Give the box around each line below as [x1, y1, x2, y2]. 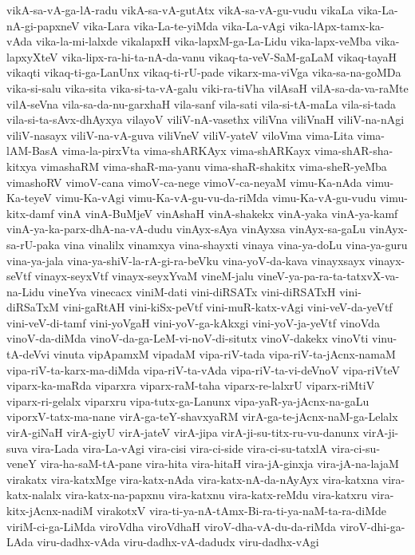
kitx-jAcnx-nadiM [6, 502, 93, 518]
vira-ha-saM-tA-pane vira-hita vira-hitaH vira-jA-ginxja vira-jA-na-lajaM [40, 455, 399, 472]
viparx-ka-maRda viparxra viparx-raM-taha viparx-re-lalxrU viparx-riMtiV [6, 377, 375, 394]
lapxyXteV [6, 48, 58, 65]
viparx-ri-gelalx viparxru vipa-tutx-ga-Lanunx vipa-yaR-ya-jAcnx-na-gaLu [6, 392, 370, 409]
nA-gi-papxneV [6, 17, 80, 34]
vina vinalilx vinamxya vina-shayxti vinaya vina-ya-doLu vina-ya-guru [63, 236, 408, 252]
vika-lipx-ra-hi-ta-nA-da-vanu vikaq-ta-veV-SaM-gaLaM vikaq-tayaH [61, 48, 397, 65]
